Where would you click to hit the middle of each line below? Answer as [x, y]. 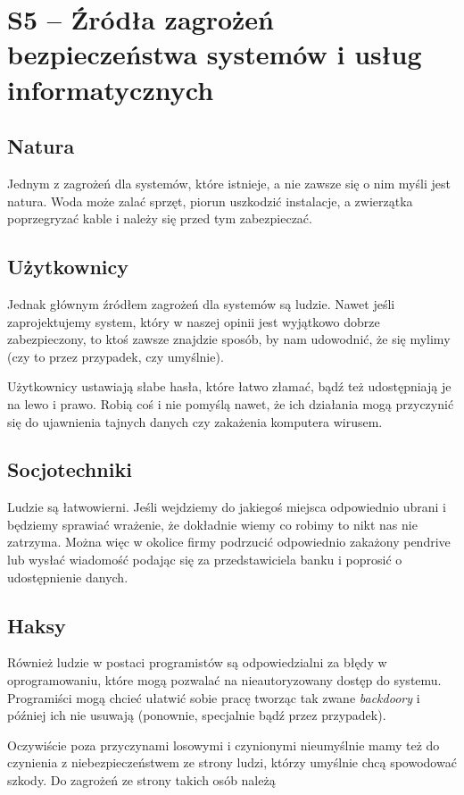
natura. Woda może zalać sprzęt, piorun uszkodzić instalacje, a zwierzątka [210, 201]
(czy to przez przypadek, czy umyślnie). [116, 356]
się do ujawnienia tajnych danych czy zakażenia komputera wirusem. [195, 421]
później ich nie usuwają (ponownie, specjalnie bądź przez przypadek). [197, 715]
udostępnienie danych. [68, 577]
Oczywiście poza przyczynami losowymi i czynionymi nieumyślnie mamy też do [224, 745]
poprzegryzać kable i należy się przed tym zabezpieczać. [160, 218]
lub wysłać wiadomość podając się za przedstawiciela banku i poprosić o [205, 560]
